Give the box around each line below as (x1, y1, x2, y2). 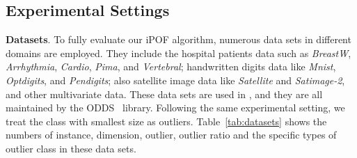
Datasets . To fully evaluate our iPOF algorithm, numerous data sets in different (6, 32, 351, 47)
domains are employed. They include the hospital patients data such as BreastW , (6, 45, 351, 60)
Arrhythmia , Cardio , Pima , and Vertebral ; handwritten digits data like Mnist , (6, 59, 336, 74)
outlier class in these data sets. (6, 141, 136, 155)
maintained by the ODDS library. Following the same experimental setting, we (6, 100, 345, 115)
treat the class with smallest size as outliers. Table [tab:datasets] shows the (6, 113, 327, 128)
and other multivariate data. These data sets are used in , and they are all (6, 86, 323, 101)
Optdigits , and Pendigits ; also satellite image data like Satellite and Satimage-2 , (6, 72, 345, 87)
